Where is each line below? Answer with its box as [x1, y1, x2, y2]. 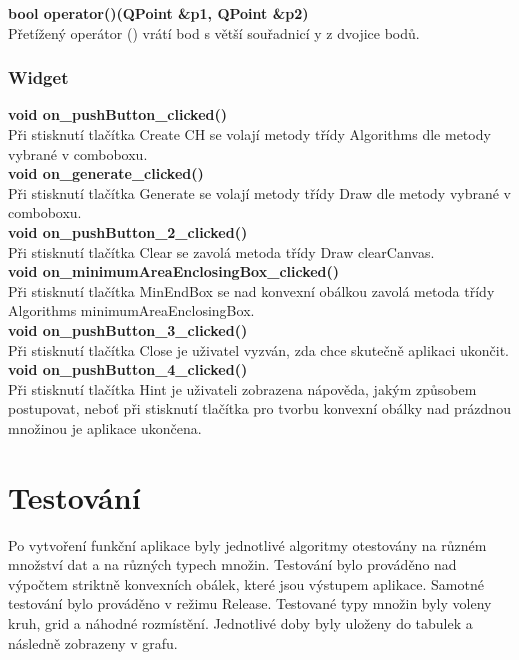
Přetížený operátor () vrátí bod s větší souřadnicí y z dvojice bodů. [8, 22, 420, 43]
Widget [8, 65, 69, 90]
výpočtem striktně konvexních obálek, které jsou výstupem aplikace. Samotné [8, 573, 484, 594]
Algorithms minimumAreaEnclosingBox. [8, 300, 255, 321]
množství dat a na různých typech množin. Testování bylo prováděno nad [8, 554, 457, 575]
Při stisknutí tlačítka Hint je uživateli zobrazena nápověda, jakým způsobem [8, 378, 477, 399]
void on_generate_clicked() [8, 163, 204, 184]
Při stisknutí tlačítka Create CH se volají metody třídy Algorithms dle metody [8, 124, 491, 144]
